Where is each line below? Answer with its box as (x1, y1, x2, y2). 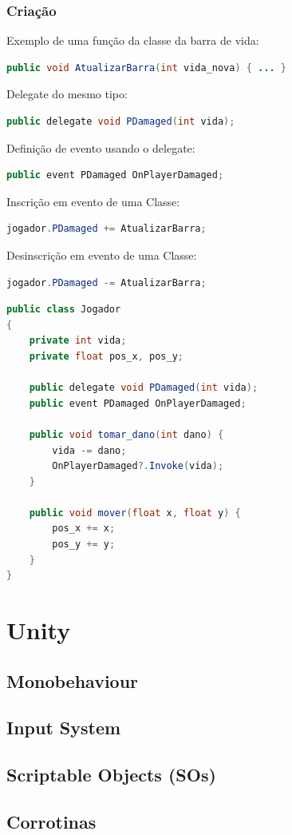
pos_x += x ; (52, 523, 116, 535)
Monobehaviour (6, 668, 139, 693)
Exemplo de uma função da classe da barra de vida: (6, 32, 259, 49)
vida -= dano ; (52, 444, 127, 456)
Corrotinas (6, 809, 97, 833)
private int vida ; (29, 335, 127, 347)
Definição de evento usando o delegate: (6, 139, 195, 156)
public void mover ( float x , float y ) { (29, 507, 241, 519)
